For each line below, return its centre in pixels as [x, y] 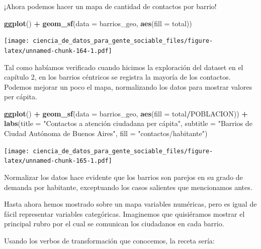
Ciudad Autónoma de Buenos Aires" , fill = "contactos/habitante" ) [106, 133]
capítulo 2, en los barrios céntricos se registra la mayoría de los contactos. [117, 77]
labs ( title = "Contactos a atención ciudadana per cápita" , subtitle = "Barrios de [128, 123]
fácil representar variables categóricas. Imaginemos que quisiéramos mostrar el [124, 213]
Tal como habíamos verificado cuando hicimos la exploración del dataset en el [124, 67]
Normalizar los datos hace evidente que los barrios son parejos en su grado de [123, 177]
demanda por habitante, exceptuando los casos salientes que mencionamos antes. [128, 187]
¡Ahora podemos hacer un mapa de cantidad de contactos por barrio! [110, 6]
